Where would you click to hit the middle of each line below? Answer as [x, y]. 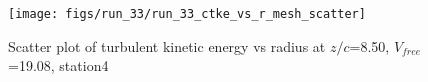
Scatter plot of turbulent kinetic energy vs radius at [167, 45]
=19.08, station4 [58, 65]
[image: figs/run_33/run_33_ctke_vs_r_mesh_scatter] [187, 14]
